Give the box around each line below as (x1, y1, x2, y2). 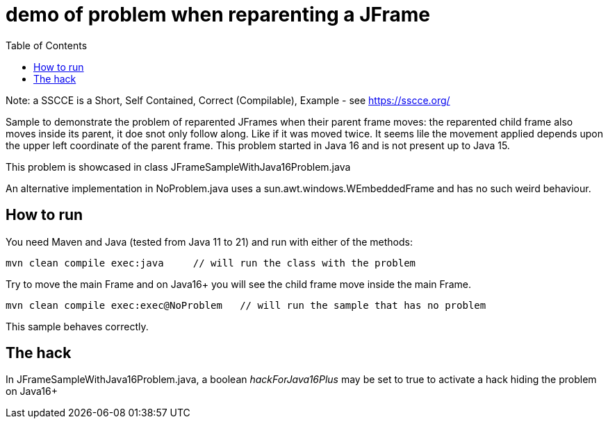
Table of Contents (6, 39, 88, 51)
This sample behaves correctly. (6, 320, 149, 332)
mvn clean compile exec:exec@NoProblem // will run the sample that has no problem (6, 299, 486, 311)
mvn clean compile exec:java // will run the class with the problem (6, 257, 416, 269)
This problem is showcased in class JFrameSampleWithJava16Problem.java (6, 160, 351, 173)
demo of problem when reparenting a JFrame (6, 3, 430, 26)
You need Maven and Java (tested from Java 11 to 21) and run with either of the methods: (6, 235, 413, 248)
